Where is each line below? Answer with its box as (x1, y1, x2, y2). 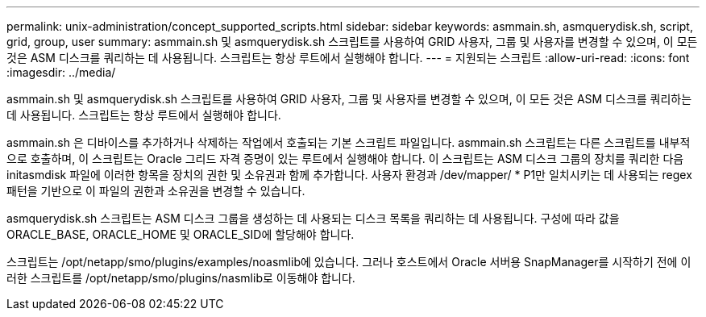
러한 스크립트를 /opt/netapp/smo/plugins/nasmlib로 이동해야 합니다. (6, 271, 355, 285)
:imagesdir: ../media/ (6, 65, 116, 79)
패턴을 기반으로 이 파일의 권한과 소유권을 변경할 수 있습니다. (6, 184, 305, 198)
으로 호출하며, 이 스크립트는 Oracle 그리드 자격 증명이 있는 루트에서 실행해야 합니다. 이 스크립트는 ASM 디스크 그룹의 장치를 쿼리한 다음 (6, 152, 684, 165)
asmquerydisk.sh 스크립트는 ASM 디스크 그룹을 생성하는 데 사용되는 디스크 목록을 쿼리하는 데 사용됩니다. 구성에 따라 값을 (6, 211, 620, 225)
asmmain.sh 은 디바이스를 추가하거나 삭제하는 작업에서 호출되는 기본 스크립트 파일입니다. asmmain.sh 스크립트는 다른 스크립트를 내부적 (6, 136, 691, 149)
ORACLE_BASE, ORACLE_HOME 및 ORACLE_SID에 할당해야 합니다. (6, 227, 355, 241)
